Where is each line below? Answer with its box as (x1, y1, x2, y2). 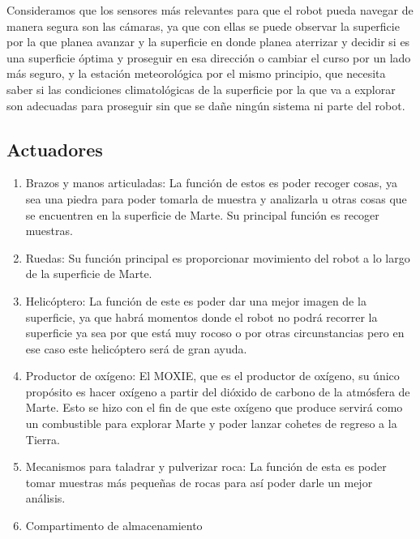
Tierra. (25, 430, 60, 447)
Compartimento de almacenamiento (25, 517, 203, 534)
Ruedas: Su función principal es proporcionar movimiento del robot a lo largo (25, 249, 410, 266)
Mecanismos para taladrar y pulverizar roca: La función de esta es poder (25, 458, 387, 475)
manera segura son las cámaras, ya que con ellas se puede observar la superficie (6, 17, 400, 34)
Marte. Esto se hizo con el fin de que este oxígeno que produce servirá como (25, 399, 403, 416)
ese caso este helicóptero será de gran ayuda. (25, 340, 247, 357)
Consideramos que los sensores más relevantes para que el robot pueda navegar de (6, 2, 414, 18)
